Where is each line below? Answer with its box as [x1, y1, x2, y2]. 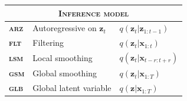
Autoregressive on [32, 22, 97, 34]
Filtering [32, 36, 64, 49]
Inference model [58, 6, 129, 19]
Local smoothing [32, 52, 93, 64]
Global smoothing [32, 67, 97, 79]
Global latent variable [32, 82, 111, 94]
